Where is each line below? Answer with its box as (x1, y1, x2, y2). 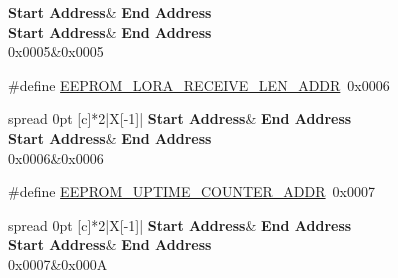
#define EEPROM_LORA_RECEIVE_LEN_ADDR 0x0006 (8, 74, 390, 95)
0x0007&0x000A (8, 253, 108, 274)
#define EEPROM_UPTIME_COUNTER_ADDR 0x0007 (8, 181, 375, 202)
